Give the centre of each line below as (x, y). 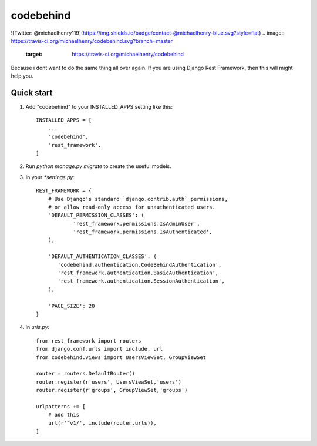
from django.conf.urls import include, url (100, 349)
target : (34, 54)
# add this (64, 415)
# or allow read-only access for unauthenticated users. (131, 207)
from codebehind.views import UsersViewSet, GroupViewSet (121, 357)
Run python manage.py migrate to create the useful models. (98, 166)
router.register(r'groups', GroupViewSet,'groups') (112, 390)
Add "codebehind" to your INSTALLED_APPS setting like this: (99, 107)
